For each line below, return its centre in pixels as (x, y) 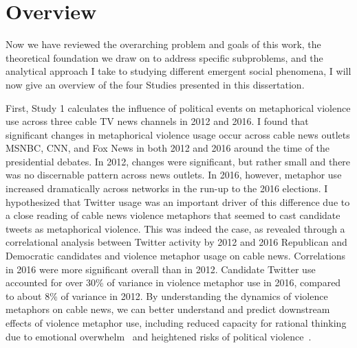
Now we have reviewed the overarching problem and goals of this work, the (163, 44)
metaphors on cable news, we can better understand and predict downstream (168, 309)
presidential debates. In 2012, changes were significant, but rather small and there (178, 161)
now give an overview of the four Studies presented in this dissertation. (155, 84)
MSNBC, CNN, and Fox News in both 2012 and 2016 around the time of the (168, 148)
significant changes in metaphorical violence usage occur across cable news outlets (178, 134)
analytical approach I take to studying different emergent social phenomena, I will (178, 71)
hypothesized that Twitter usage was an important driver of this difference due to (178, 201)
